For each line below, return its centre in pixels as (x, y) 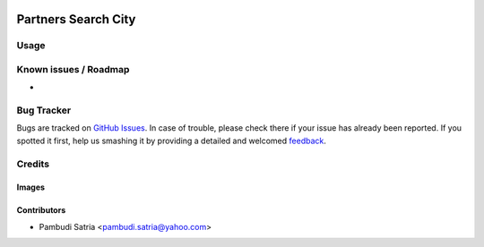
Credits (33, 164)
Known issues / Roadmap (73, 69)
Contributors (41, 210)
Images (30, 187)
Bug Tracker (44, 110)
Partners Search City (76, 19)
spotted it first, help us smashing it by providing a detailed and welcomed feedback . (172, 141)
